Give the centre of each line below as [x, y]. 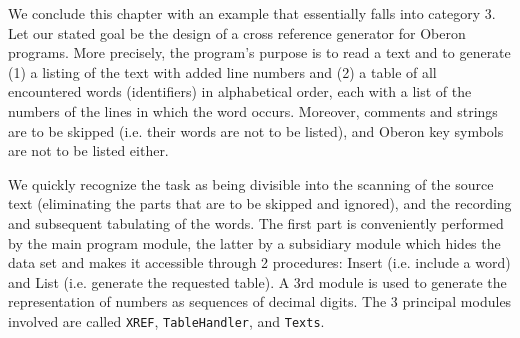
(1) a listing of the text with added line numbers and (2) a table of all [222, 71]
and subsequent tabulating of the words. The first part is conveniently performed [256, 222]
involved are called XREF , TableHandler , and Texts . [166, 320]
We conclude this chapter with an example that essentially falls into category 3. [252, 13]
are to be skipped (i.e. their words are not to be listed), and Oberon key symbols [256, 130]
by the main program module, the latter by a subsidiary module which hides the [254, 242]
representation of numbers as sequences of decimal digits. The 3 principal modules [260, 301]
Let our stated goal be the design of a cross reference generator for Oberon [237, 32]
